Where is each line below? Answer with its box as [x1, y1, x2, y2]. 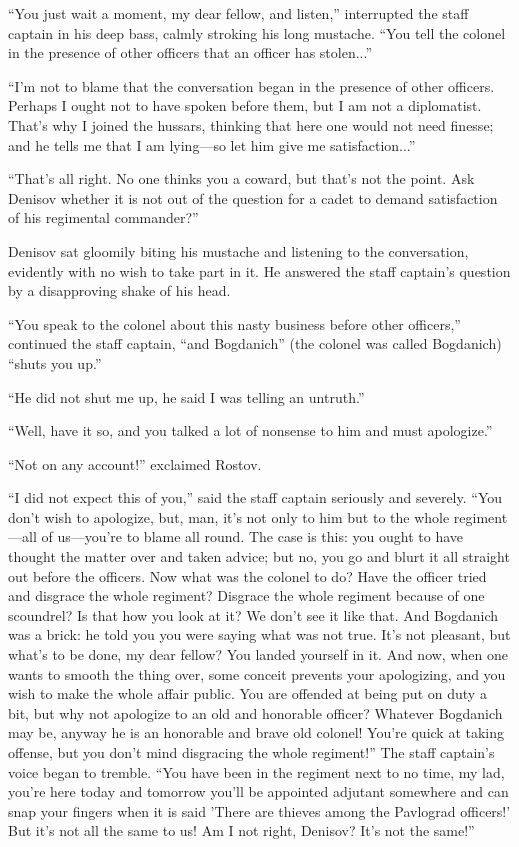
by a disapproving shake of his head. [8, 280, 231, 301]
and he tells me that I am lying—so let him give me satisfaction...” [8, 134, 416, 155]
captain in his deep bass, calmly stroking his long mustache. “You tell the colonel [8, 22, 506, 43]
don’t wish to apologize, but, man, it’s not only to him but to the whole [8, 506, 450, 527]
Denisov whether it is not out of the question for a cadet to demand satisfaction [8, 187, 498, 208]
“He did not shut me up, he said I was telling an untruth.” [8, 386, 365, 407]
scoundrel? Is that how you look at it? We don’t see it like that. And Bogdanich [8, 604, 499, 625]
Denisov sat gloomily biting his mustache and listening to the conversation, [8, 240, 469, 261]
